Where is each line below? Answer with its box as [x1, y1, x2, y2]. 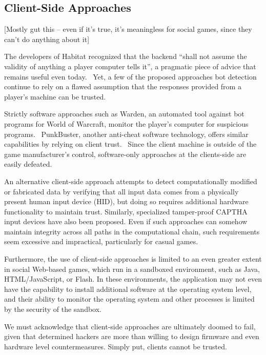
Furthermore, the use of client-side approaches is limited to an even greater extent [4, 253, 262, 264]
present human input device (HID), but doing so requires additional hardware [4, 196, 249, 207]
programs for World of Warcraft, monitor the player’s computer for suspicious [4, 118, 249, 129]
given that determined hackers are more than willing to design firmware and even [4, 331, 259, 342]
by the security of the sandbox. [4, 304, 101, 314]
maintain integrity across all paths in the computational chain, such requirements [4, 226, 260, 236]
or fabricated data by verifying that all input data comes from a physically [4, 186, 239, 196]
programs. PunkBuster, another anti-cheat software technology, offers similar [4, 128, 249, 139]
